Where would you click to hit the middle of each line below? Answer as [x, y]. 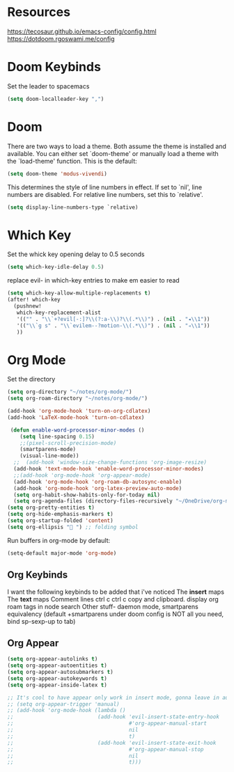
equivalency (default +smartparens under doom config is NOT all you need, [116, 614]
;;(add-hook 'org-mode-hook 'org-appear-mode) [82, 475]
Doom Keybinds [54, 67]
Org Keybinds [38, 575]
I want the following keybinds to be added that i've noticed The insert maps [116, 592]
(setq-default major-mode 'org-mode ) [62, 553]
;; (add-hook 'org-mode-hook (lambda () [67, 711]
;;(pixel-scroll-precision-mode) [68, 443]
